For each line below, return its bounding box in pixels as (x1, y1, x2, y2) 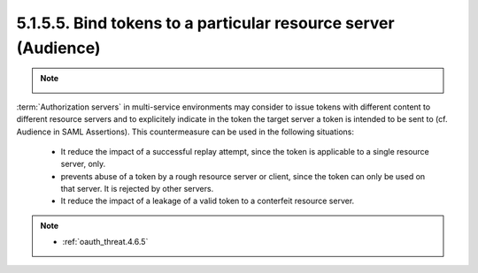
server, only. (60, 159, 106, 170)
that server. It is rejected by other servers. (60, 184, 214, 194)
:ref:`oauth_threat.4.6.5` (62, 237, 149, 247)
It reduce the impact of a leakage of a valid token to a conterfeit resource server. (60, 195, 355, 207)
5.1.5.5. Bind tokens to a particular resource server (16, 13, 395, 33)
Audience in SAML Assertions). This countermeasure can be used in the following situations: (16, 126, 354, 137)
